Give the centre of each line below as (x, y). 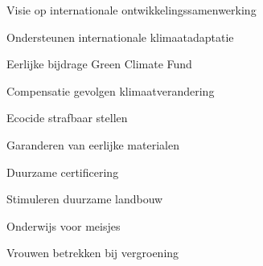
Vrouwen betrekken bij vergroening (93, 253)
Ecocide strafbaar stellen (67, 118)
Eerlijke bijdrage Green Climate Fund (99, 64)
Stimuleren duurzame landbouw (85, 199)
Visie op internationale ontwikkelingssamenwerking (131, 10)
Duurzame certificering (63, 172)
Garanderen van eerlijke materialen (93, 144)
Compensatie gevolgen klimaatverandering (111, 90)
